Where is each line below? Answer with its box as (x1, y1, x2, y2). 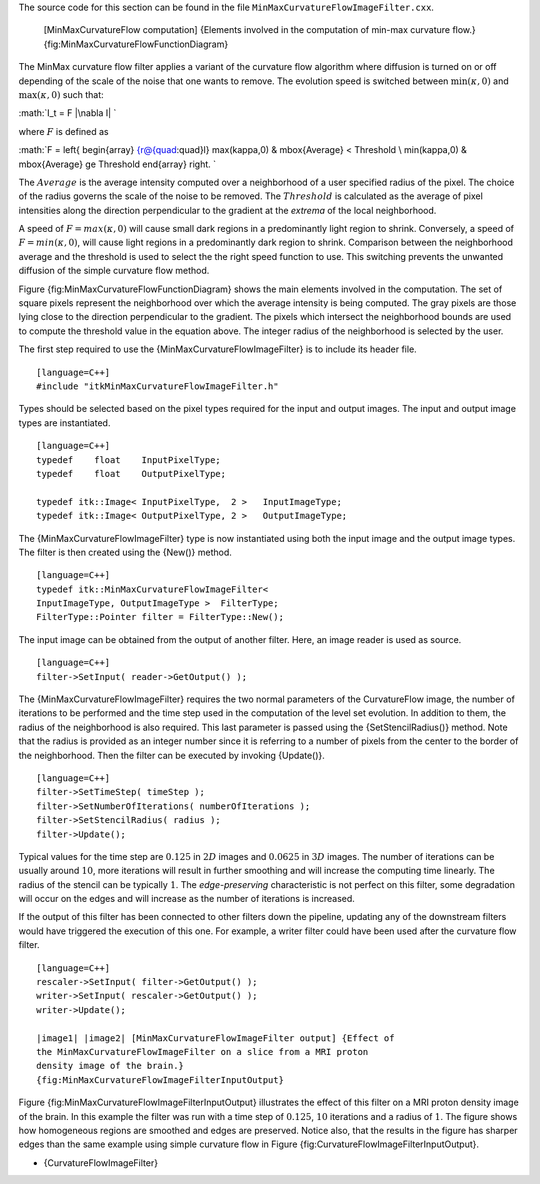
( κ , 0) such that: (36, 88, 104, 100)
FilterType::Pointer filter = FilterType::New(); (36, 611, 285, 623)
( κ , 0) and (467, 75, 509, 87)
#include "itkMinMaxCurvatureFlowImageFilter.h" (36, 380, 279, 392)
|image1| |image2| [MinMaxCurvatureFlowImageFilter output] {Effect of (36, 1032, 395, 1044)
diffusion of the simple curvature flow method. (18, 265, 210, 277)
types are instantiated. (18, 416, 111, 429)
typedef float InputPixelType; (36, 454, 222, 465)
